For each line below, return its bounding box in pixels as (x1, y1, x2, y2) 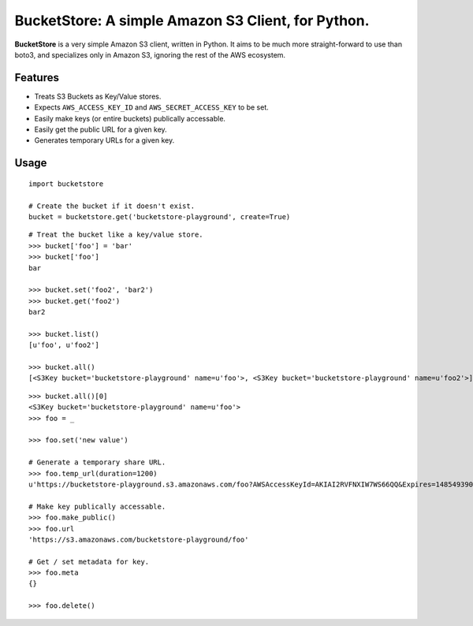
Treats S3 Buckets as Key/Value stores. (34, 91, 162, 101)
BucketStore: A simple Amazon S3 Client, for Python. (14, 12, 370, 29)
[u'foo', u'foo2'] (28, 341, 100, 350)
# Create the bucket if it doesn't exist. (28, 201, 196, 211)
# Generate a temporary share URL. (28, 458, 166, 467)
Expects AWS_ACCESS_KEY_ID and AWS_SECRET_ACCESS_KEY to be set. (34, 102, 270, 112)
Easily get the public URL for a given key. (34, 125, 167, 134)
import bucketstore (28, 179, 104, 188)
